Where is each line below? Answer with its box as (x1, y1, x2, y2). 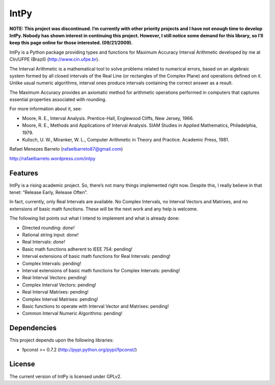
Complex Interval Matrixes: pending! (22, 296, 98, 302)
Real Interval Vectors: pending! (22, 275, 87, 281)
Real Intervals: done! (22, 239, 66, 245)
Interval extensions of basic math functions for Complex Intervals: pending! (22, 268, 180, 273)
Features (9, 169, 38, 177)
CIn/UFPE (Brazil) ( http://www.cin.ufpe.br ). (9, 56, 99, 62)
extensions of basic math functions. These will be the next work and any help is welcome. (9, 206, 198, 212)
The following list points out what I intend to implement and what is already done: (9, 215, 180, 222)
